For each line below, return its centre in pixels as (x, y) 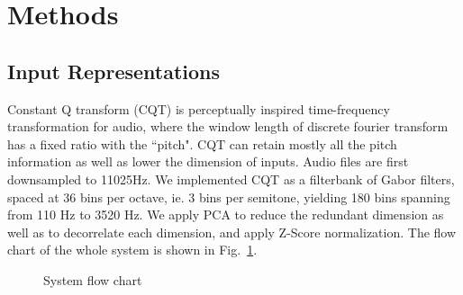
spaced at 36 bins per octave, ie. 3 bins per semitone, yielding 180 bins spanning (229, 197)
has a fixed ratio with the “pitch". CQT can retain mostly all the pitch (202, 143)
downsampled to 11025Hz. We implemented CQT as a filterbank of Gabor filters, (231, 179)
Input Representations (114, 71)
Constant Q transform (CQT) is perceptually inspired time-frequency (199, 108)
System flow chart (93, 279)
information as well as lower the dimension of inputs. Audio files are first (208, 161)
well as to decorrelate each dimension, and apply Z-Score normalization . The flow (232, 232)
